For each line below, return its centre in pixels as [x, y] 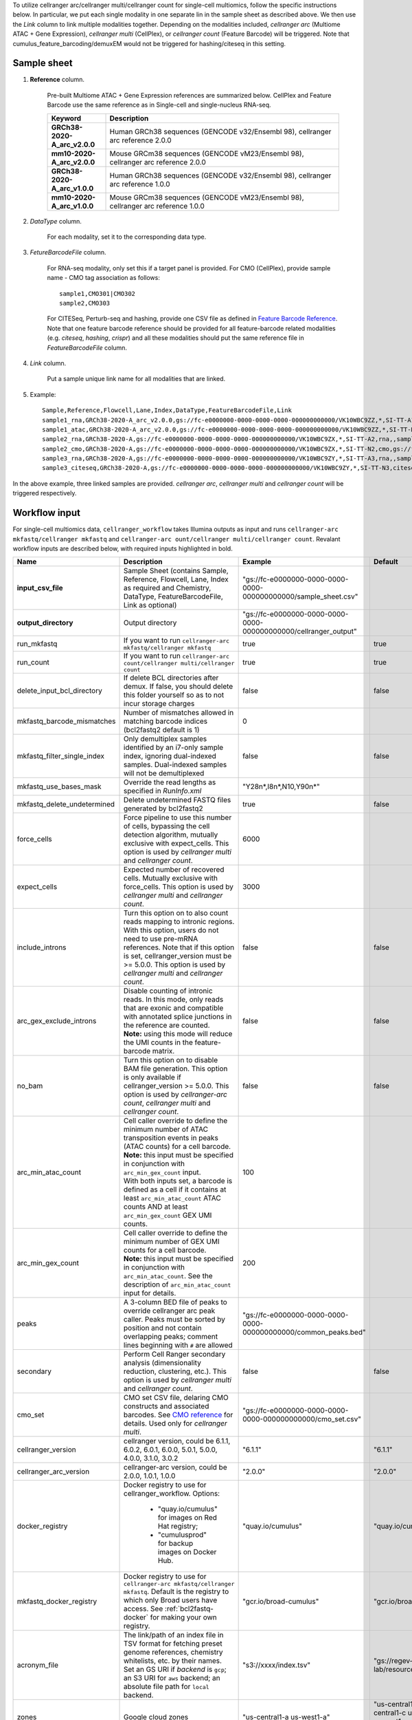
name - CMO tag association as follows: [104, 278]
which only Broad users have [171, 1600]
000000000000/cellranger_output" [300, 632]
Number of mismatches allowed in [179, 713]
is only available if [152, 1077]
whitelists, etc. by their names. [173, 1661]
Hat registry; [178, 1526]
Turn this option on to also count [176, 913]
